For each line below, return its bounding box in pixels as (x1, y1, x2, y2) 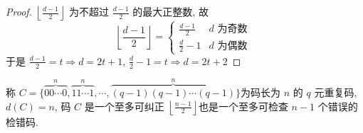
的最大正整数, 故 (132, 4, 209, 18)
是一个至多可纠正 (84, 98, 164, 113)
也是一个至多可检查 (198, 98, 288, 113)
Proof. (6, 4, 32, 18)
